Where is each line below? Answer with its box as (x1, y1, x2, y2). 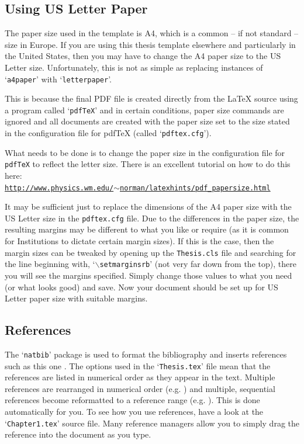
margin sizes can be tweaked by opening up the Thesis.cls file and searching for (5, 246, 296, 258)
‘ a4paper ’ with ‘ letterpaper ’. (5, 72, 112, 85)
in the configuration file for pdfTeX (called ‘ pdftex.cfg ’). (5, 127, 212, 139)
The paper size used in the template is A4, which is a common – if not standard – (5, 27, 299, 39)
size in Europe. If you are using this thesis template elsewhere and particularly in (5, 38, 296, 50)
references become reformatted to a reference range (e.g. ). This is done (5, 394, 260, 406)
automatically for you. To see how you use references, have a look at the (5, 405, 264, 418)
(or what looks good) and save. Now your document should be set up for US (5, 280, 278, 293)
